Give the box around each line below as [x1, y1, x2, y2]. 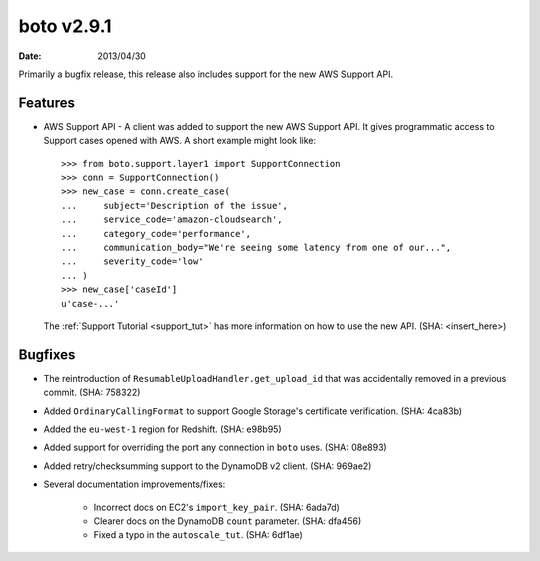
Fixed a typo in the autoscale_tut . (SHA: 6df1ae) [93, 529, 304, 541]
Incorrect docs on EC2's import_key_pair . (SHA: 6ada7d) [93, 501, 340, 513]
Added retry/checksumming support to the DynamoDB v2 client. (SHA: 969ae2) [43, 460, 372, 472]
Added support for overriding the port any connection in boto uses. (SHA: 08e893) [43, 441, 387, 454]
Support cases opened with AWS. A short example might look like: [43, 135, 317, 147]
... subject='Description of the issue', [61, 200, 289, 211]
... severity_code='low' [61, 256, 204, 267]
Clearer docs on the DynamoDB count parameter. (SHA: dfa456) [93, 515, 362, 527]
